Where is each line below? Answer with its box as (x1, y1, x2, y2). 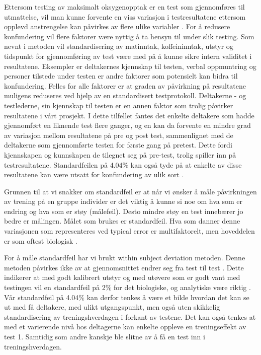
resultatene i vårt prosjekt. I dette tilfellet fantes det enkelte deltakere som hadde (4, 110, 254, 120)
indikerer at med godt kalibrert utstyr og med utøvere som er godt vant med (4, 272, 240, 282)
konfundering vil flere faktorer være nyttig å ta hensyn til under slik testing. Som (4, 31, 254, 41)
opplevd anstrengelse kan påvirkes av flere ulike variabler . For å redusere (4, 21, 230, 32)
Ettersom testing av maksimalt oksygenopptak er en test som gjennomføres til (4, 2, 245, 12)
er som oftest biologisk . (4, 235, 77, 246)
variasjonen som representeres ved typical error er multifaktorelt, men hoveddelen (4, 226, 255, 236)
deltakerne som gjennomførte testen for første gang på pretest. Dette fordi (4, 139, 232, 150)
